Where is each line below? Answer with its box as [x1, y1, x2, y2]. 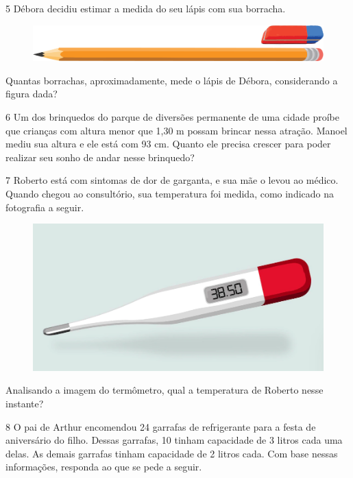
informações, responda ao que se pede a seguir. [5, 459, 202, 474]
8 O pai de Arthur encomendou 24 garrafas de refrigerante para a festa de [5, 419, 316, 433]
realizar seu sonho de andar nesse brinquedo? [5, 150, 195, 164]
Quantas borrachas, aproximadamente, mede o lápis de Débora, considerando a [5, 73, 338, 87]
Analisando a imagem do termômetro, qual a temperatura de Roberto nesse [5, 383, 324, 397]
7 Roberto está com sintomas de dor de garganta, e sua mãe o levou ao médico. [5, 173, 339, 187]
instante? [5, 396, 44, 410]
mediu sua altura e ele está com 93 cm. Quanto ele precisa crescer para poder [5, 136, 331, 151]
